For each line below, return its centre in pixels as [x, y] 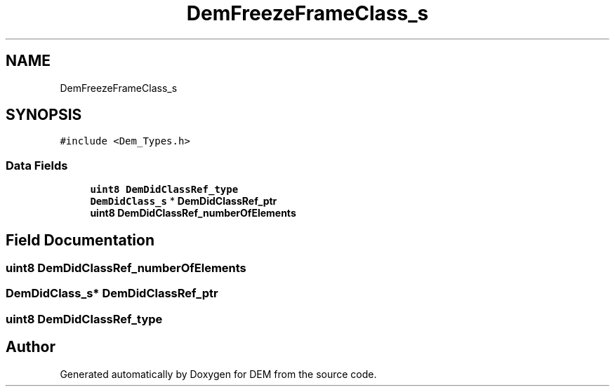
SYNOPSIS [44, 115]
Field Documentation [80, 240]
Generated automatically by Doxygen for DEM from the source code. [218, 374]
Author [31, 347]
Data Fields [37, 165]
